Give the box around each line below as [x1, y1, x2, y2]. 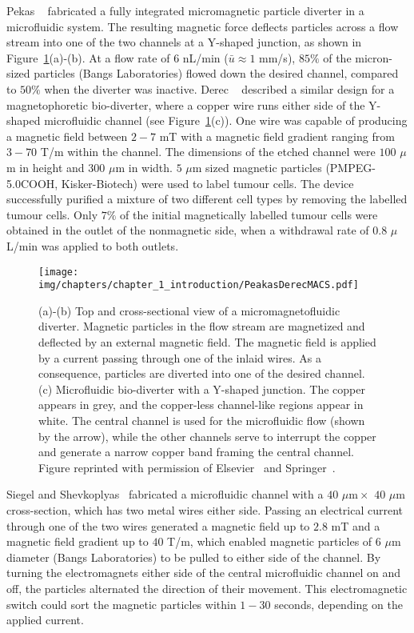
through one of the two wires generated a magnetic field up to [6, 517, 310, 534]
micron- [355, 49, 392, 66]
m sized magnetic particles [192, 158, 322, 175]
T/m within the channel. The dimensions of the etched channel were [40, 143, 376, 160]
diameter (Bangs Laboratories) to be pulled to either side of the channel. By [6, 548, 381, 565]
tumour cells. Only [6, 206, 98, 222]
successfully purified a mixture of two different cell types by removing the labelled [6, 190, 408, 207]
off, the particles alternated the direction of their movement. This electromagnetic [6, 579, 408, 596]
